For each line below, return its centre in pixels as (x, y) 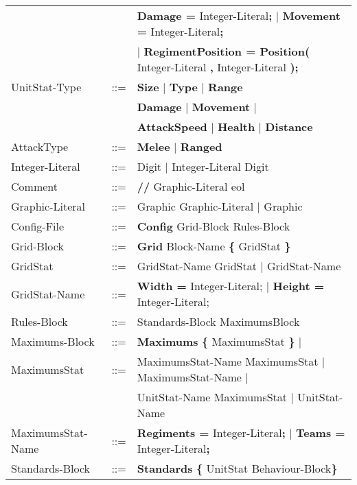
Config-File (38, 226)
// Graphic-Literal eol (191, 186)
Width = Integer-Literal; (200, 286)
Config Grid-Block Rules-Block (214, 226)
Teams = (320, 433)
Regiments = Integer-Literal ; (211, 433)
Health (236, 127)
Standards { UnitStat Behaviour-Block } (237, 468)
